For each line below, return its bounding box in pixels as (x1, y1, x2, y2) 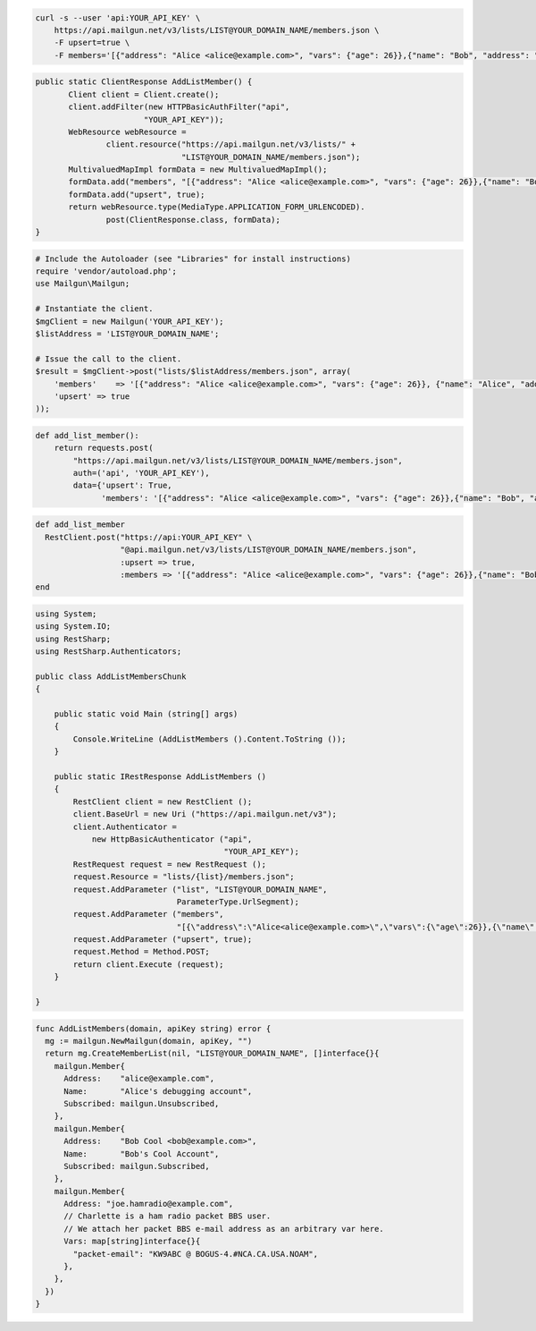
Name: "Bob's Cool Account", (63, 1149, 220, 1158)
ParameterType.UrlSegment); (176, 896, 299, 907)
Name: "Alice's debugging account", (63, 1086, 253, 1096)
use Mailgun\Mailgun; (35, 278, 130, 289)
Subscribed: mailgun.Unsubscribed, (63, 1098, 220, 1108)
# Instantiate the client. (35, 304, 154, 314)
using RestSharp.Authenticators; (35, 647, 182, 657)
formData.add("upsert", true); (68, 189, 205, 199)
